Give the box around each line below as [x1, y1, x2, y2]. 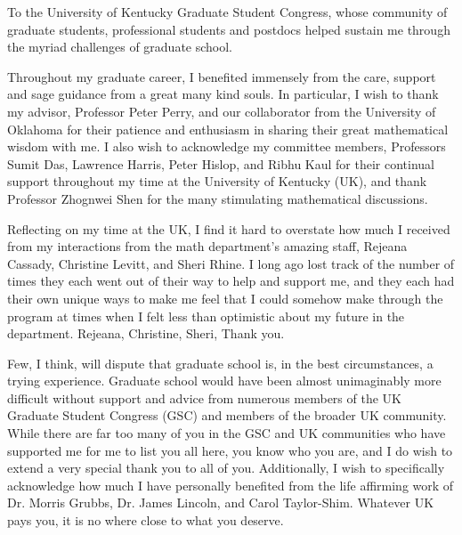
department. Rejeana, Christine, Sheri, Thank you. [7, 324, 285, 343]
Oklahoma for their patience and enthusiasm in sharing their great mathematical [7, 119, 449, 138]
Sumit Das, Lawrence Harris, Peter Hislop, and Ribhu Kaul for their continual [7, 154, 435, 173]
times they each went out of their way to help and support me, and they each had [7, 272, 455, 290]
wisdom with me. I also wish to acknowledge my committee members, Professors [7, 137, 446, 156]
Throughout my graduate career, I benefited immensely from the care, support [7, 67, 436, 85]
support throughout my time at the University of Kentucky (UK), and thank [7, 172, 427, 190]
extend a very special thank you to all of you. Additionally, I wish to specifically [7, 458, 445, 477]
